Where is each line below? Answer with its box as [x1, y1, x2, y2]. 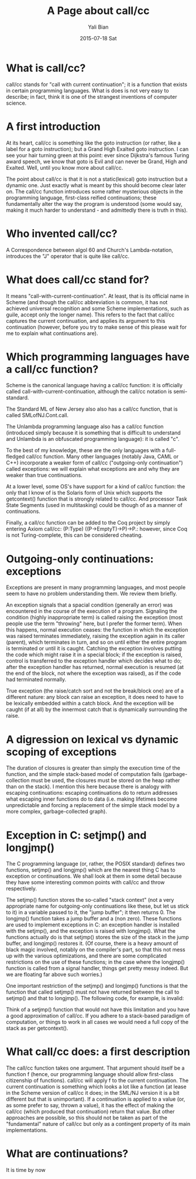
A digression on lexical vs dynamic [6, 733, 179, 746]
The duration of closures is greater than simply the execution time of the [6, 764, 180, 771]
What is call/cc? [6, 61, 86, 74]
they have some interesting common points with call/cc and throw [6, 879, 165, 886]
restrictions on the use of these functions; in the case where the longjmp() [6, 959, 185, 966]
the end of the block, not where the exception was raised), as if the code [6, 670, 181, 677]
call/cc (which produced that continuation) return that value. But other [6, 1108, 175, 1115]
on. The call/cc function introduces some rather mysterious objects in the [6, 188, 183, 195]
